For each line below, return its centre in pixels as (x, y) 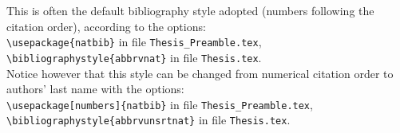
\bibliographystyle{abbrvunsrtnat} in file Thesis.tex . (149, 120)
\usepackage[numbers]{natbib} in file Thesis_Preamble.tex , (160, 104)
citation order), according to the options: (106, 26)
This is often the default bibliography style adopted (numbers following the (190, 10)
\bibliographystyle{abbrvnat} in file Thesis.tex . (134, 57)
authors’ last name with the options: (95, 89)
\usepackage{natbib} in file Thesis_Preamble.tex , (134, 42)
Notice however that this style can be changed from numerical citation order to (200, 73)
